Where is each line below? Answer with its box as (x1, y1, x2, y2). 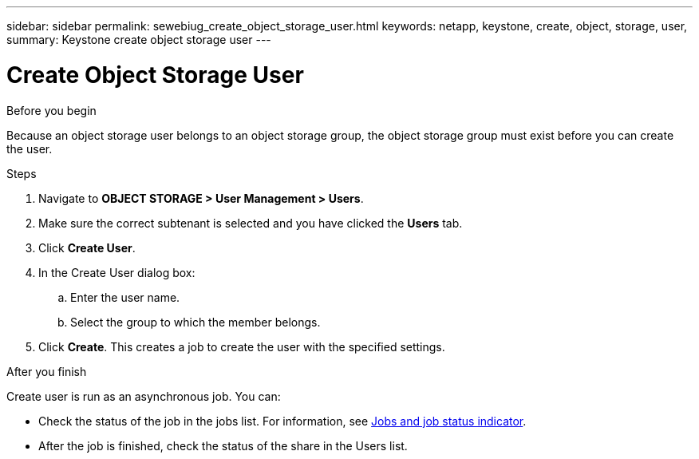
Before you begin (6, 103, 97, 117)
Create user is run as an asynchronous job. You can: (6, 389, 281, 403)
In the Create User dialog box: (38, 265, 195, 279)
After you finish (6, 364, 87, 378)
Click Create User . (38, 240, 136, 255)
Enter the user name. (70, 290, 180, 304)
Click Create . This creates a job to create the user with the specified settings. (38, 339, 445, 354)
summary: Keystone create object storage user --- (6, 33, 271, 46)
